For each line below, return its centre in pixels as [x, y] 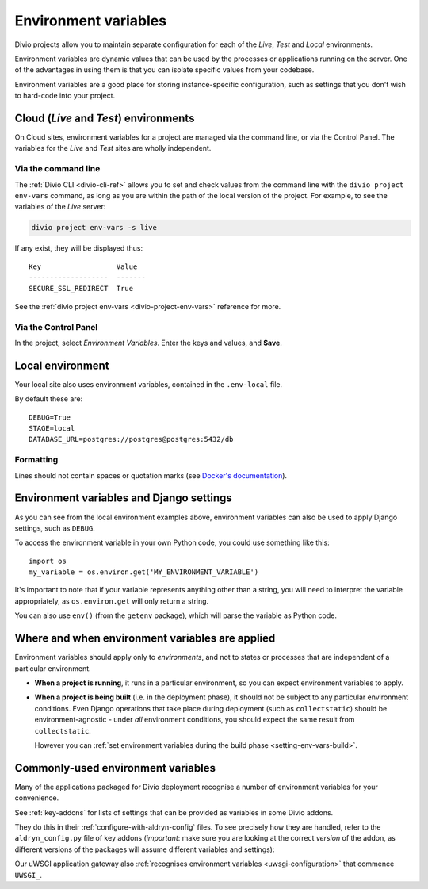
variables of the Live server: [60, 207]
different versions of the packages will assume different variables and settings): [145, 849]
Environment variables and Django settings [124, 498]
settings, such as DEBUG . [55, 528]
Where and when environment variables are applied [145, 638]
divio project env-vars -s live [94, 228]
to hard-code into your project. [65, 96]
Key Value [83, 266]
